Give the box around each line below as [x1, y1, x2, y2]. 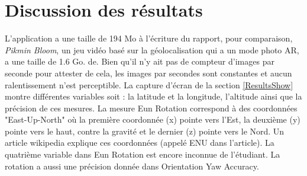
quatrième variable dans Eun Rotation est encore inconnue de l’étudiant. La [5, 148, 280, 161]
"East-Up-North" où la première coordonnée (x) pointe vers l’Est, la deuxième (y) [5, 113, 300, 126]
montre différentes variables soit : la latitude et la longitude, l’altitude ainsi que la [5, 90, 302, 103]
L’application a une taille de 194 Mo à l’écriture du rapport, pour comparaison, [5, 32, 293, 44]
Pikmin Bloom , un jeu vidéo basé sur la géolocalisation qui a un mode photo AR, [5, 43, 299, 56]
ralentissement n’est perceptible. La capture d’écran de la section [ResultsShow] [5, 78, 293, 91]
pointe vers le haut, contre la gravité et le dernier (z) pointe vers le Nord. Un [5, 124, 285, 137]
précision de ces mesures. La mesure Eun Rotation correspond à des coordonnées [5, 101, 298, 114]
